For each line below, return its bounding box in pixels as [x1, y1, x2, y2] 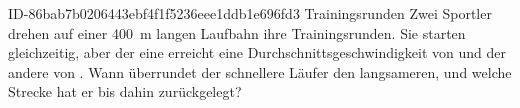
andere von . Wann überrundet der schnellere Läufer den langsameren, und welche [8, 61, 512, 82]
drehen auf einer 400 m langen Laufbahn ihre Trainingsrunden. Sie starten [8, 22, 466, 43]
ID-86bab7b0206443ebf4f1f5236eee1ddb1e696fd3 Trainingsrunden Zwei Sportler [8, 3, 492, 23]
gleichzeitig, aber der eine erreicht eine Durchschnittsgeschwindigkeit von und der [8, 42, 507, 63]
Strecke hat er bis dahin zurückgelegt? [8, 81, 242, 102]
